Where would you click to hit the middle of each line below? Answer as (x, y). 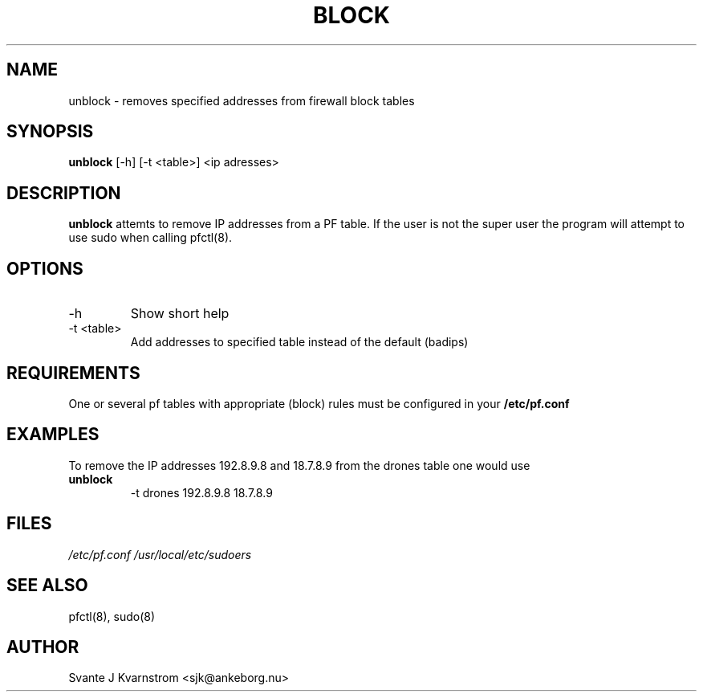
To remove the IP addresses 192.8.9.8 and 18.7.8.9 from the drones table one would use (299, 465)
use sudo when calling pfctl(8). (150, 238)
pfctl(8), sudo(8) (112, 616)
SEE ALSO (47, 586)
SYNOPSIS (50, 132)
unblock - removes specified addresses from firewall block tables (242, 100)
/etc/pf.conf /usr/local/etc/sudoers (160, 554)
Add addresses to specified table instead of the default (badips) (299, 342)
